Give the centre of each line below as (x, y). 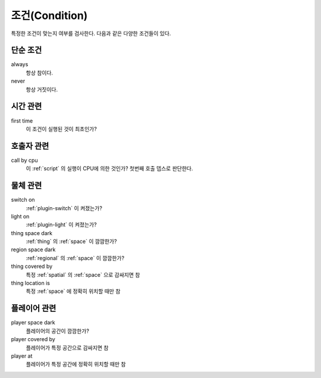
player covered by (33, 339)
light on (20, 216)
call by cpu (24, 160)
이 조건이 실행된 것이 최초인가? (62, 129)
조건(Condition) (49, 15)
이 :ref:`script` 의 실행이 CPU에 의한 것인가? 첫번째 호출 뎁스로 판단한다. (109, 168)
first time (22, 121)
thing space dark (32, 233)
